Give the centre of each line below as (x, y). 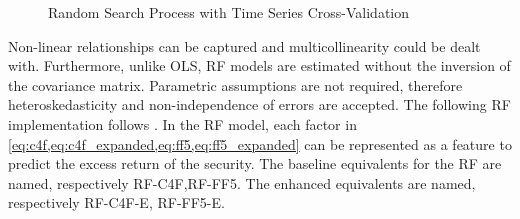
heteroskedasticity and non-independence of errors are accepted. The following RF (259, 104)
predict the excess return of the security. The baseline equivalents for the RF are (255, 163)
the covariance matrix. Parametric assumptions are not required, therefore (235, 84)
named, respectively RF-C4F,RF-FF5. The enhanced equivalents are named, (242, 182)
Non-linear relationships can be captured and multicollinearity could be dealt (244, 45)
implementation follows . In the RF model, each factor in (182, 123)
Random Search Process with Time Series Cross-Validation (229, 12)
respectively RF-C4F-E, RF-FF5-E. (116, 202)
